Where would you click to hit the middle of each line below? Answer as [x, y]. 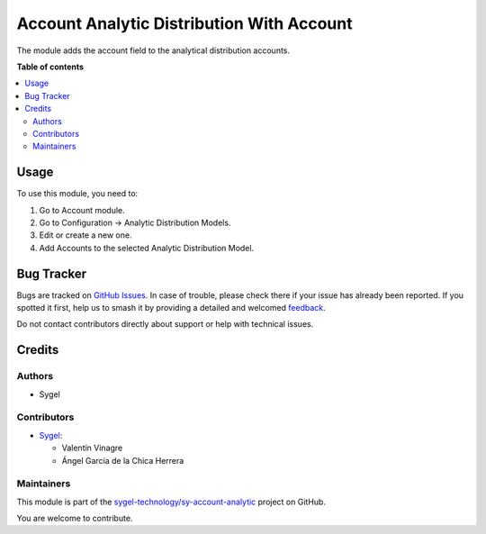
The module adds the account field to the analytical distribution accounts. [153, 50]
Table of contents [50, 67]
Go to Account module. [82, 210]
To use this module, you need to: [77, 194]
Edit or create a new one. [85, 235]
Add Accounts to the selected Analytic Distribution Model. [147, 248]
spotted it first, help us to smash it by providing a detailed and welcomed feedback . [171, 308]
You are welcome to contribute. [75, 519]
